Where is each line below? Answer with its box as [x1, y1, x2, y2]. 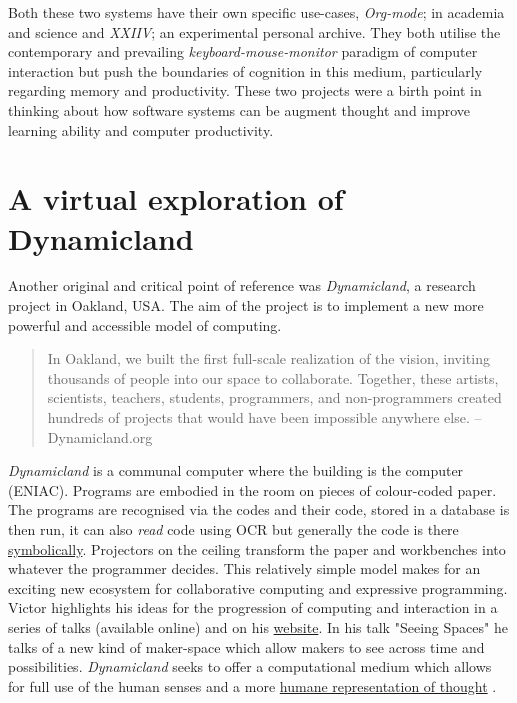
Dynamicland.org [47, 426, 153, 447]
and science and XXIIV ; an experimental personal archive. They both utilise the [8, 21, 501, 42]
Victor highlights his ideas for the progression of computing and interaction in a [8, 597, 498, 618]
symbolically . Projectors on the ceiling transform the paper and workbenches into [8, 538, 506, 559]
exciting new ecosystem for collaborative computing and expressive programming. [8, 577, 508, 598]
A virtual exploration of [8, 178, 344, 219]
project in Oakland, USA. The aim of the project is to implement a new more [8, 295, 484, 316]
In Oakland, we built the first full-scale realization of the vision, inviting [47, 348, 490, 369]
